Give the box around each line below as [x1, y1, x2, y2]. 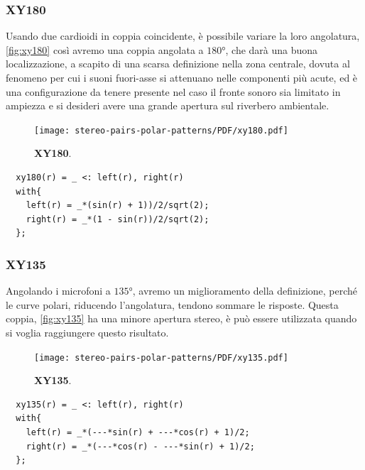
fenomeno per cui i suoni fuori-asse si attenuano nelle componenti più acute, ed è [6, 70, 358, 84]
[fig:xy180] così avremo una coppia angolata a [6, 42, 204, 57]
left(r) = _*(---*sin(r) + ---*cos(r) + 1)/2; [26, 427, 250, 438]
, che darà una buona [225, 42, 318, 57]
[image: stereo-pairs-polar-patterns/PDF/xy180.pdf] [34, 125, 288, 136]
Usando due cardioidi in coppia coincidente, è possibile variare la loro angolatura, [6, 28, 360, 43]
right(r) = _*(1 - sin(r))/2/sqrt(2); [26, 214, 209, 224]
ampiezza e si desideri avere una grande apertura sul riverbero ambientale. [6, 98, 329, 113]
